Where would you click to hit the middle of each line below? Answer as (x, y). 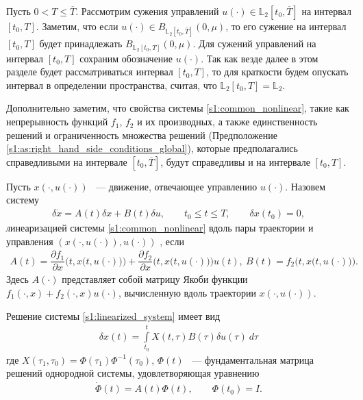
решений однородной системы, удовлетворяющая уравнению (133, 373)
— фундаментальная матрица (253, 359)
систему (23, 200)
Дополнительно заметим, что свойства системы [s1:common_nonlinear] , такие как (178, 108)
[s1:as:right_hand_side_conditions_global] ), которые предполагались (152, 148)
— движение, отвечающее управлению (177, 186)
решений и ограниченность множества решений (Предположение (142, 135)
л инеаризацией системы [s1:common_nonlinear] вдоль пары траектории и (160, 228)
